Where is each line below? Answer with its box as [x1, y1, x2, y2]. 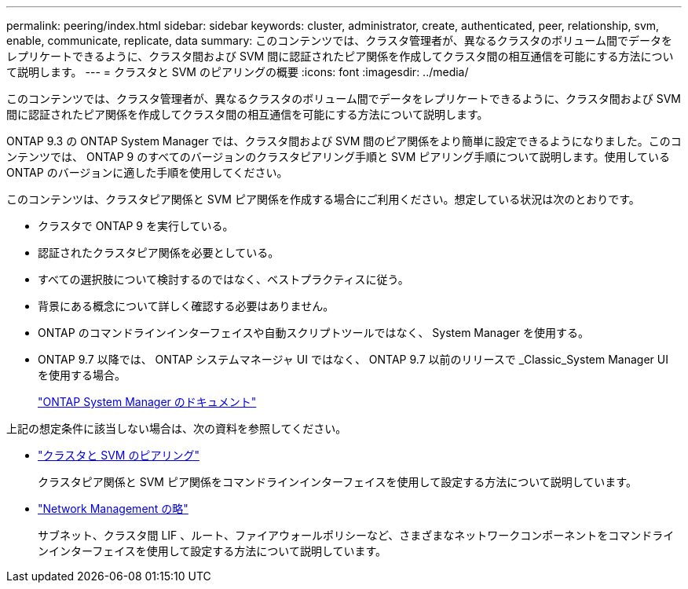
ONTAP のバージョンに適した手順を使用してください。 [6, 166, 288, 179]
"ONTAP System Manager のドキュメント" [38, 395, 257, 408]
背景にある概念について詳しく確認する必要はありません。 [38, 299, 335, 313]
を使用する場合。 [38, 368, 126, 382]
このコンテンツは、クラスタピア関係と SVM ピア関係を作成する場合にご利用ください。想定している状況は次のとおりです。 [6, 192, 640, 206]
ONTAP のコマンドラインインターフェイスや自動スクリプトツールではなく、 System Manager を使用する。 [38, 326, 589, 339]
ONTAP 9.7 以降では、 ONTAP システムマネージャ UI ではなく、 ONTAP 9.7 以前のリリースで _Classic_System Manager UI [38, 353, 668, 366]
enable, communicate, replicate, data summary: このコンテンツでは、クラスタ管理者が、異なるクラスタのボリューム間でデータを [6, 34, 672, 47]
